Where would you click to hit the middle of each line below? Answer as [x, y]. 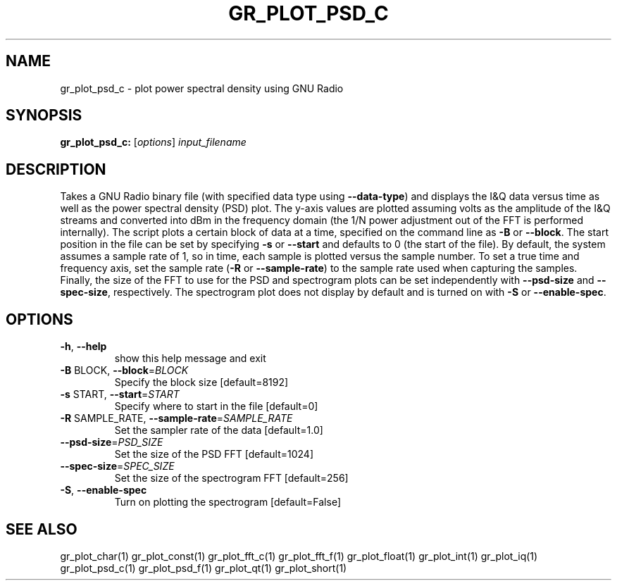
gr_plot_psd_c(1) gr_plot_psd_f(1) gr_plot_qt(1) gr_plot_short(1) [204, 568]
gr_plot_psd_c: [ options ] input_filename [153, 142]
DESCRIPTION [56, 169]
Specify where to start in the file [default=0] [216, 406]
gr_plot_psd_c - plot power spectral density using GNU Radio [202, 88]
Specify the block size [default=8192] [201, 382]
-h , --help [83, 347]
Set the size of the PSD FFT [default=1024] [214, 454]
